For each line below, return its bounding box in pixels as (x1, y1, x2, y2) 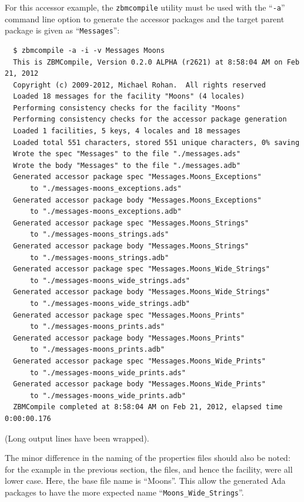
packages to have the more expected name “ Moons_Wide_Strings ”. (5, 486, 244, 498)
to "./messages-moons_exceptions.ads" (29, 184, 182, 193)
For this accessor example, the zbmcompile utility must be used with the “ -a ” (5, 1, 285, 13)
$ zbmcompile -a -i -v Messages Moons (13, 46, 165, 55)
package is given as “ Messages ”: (5, 24, 120, 36)
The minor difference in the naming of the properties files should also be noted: (5, 452, 290, 464)
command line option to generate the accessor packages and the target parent (5, 12, 285, 25)
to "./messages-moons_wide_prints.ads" (29, 368, 186, 377)
